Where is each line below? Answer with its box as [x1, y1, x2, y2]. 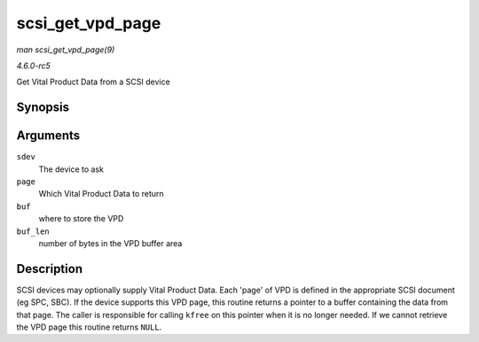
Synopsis [16, 100, 70, 115]
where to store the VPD [38, 214, 124, 224]
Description [16, 261, 83, 276]
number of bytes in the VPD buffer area [38, 237, 183, 248]
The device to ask [38, 164, 104, 175]
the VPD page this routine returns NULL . [16, 322, 162, 332]
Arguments [16, 128, 81, 144]
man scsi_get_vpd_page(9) [16, 44, 115, 55]
